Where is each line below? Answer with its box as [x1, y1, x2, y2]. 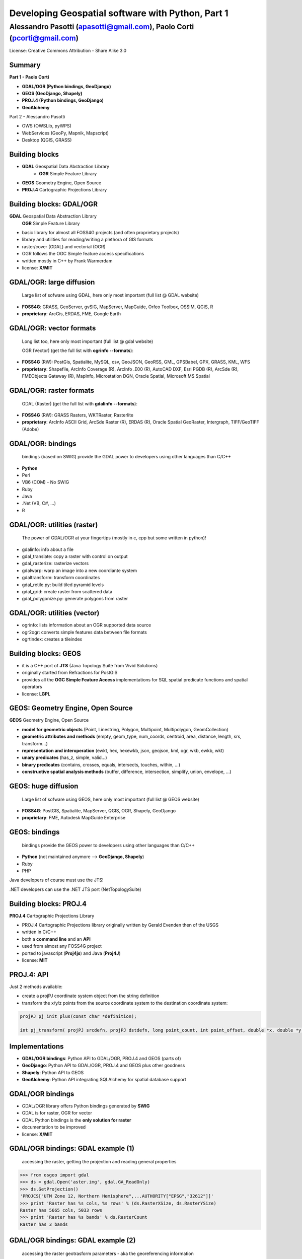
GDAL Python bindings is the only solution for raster [22, 1117, 131, 1123]
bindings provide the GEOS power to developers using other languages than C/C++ [22, 842, 195, 848]
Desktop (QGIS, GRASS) [22, 137, 72, 143]
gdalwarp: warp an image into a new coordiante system [22, 567, 137, 574]
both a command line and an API [22, 936, 91, 942]
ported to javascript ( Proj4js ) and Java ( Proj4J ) [22, 950, 121, 956]
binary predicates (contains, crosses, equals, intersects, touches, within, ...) [22, 761, 181, 767]
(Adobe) [22, 426, 39, 432]
